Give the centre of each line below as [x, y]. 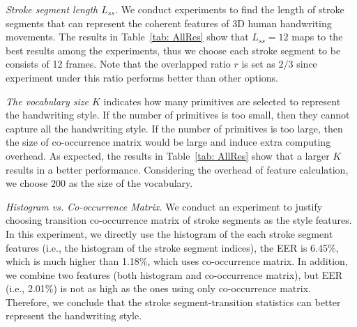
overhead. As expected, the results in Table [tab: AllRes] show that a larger [168, 155]
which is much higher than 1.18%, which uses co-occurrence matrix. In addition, [177, 261]
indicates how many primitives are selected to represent [222, 101]
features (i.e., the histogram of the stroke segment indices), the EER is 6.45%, [172, 247]
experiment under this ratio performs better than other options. [142, 77]
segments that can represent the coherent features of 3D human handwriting [169, 23]
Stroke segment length [52, 9]
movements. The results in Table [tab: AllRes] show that [127, 37]
